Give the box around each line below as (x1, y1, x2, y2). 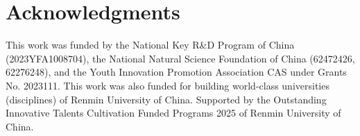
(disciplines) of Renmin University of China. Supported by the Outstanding (6, 92, 327, 106)
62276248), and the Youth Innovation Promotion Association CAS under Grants (6, 65, 347, 79)
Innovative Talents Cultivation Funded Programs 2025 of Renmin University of (6, 105, 341, 120)
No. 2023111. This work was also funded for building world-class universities (6, 78, 329, 92)
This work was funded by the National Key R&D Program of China (6, 37, 295, 52)
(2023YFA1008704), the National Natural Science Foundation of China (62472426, (6, 51, 355, 65)
